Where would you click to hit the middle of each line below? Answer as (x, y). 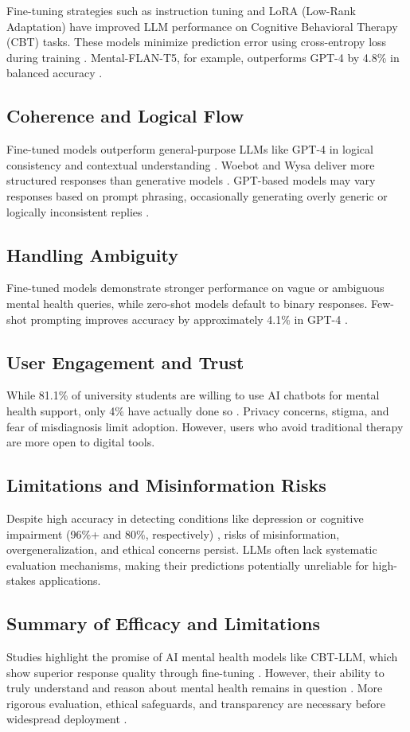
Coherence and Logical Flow (125, 116)
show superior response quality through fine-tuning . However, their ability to (195, 672)
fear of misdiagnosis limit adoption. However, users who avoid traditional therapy (205, 426)
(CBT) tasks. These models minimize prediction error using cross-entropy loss (197, 42)
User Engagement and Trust (125, 362)
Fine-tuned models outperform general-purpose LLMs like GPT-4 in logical (190, 149)
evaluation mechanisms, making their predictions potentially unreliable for (188, 565)
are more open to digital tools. (81, 442)
